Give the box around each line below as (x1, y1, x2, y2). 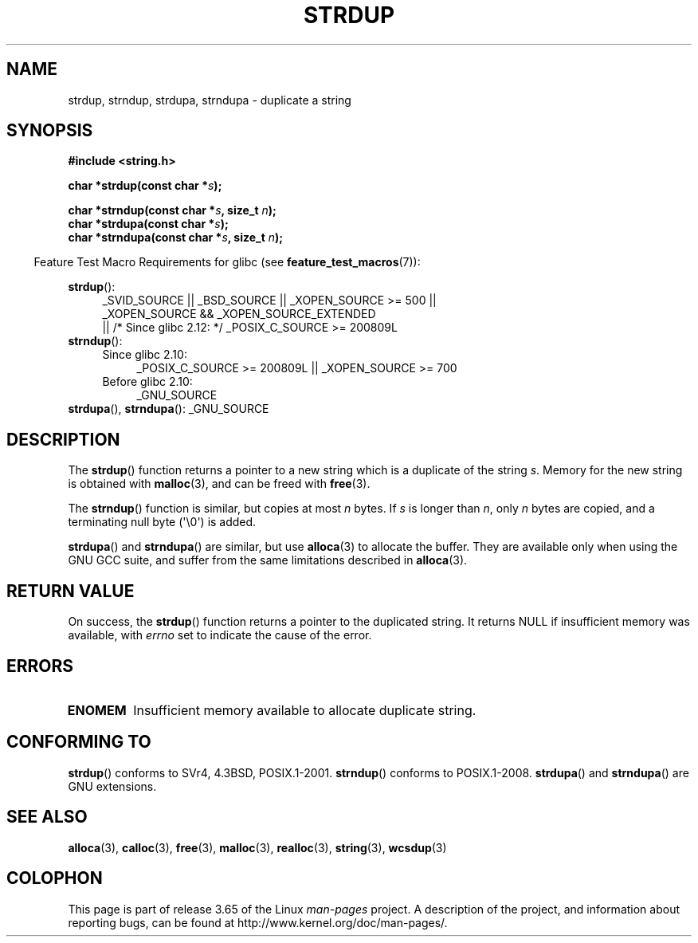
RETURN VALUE (6, 580, 135, 601)
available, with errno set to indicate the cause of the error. (68, 628, 372, 642)
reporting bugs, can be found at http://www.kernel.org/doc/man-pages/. (68, 915, 448, 929)
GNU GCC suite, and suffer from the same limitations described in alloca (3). (68, 553, 468, 568)
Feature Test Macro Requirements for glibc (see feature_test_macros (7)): (33, 255, 421, 269)
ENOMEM (67, 701, 127, 718)
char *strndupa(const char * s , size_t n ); (68, 230, 284, 245)
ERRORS (6, 655, 74, 676)
